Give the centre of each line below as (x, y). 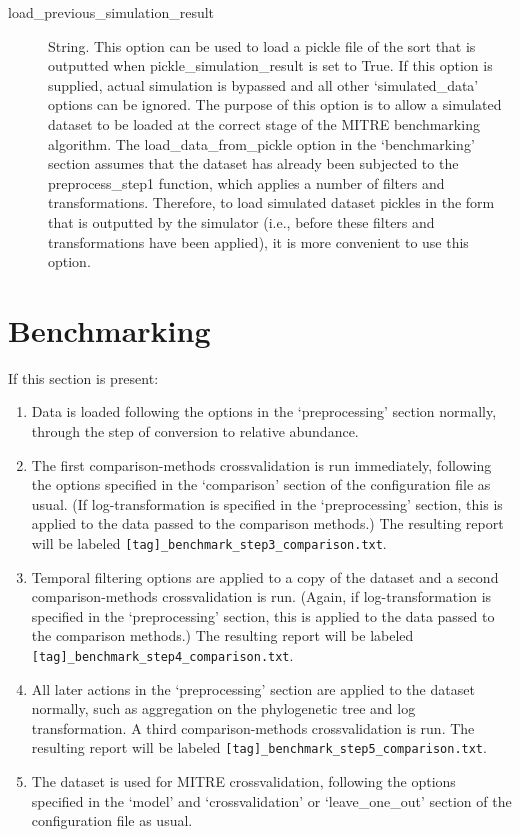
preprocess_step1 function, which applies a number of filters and (246, 182)
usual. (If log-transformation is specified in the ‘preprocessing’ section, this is (267, 503)
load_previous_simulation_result (111, 12)
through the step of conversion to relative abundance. (195, 431)
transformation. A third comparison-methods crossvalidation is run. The (253, 727)
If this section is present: (83, 377)
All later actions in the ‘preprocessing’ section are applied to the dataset (253, 688)
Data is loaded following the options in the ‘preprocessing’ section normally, (264, 411)
